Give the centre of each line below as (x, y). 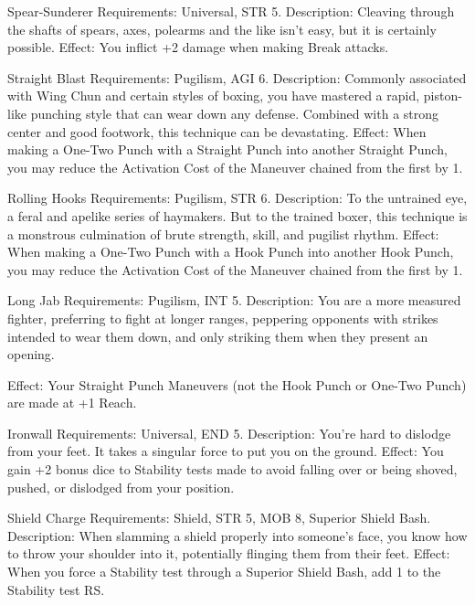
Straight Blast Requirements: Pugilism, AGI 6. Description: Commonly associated (237, 77)
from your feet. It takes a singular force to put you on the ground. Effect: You (226, 451)
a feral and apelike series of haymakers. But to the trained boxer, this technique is (237, 215)
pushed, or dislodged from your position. (121, 487)
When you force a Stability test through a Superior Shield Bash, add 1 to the (224, 572)
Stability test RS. (56, 589)
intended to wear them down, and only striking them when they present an (218, 336)
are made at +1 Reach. (72, 403)
